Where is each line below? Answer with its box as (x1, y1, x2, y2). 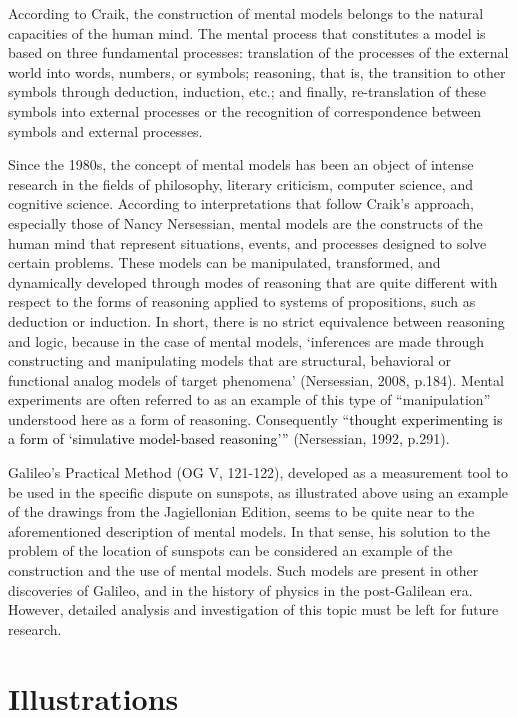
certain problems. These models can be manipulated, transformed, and (8, 252, 441, 273)
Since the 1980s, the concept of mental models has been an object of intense (8, 154, 474, 175)
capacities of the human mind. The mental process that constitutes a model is (8, 22, 486, 43)
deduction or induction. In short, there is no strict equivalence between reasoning (8, 310, 505, 331)
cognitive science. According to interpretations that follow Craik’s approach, (8, 193, 474, 214)
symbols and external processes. (8, 120, 203, 141)
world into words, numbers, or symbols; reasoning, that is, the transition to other (8, 61, 506, 82)
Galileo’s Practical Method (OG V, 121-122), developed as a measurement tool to (8, 462, 509, 483)
